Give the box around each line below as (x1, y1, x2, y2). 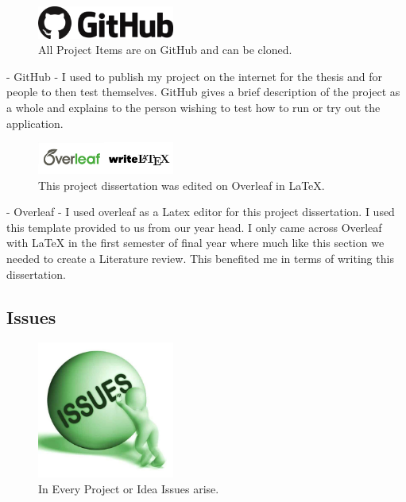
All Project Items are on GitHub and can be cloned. (38, 41, 292, 58)
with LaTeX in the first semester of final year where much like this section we (6, 234, 385, 251)
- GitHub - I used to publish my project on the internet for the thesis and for (6, 68, 383, 84)
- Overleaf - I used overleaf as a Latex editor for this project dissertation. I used (6, 203, 395, 220)
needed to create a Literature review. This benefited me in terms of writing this (6, 249, 394, 266)
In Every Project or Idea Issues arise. (38, 480, 219, 496)
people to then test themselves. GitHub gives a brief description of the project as (6, 83, 400, 100)
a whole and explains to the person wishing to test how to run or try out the (6, 98, 381, 115)
